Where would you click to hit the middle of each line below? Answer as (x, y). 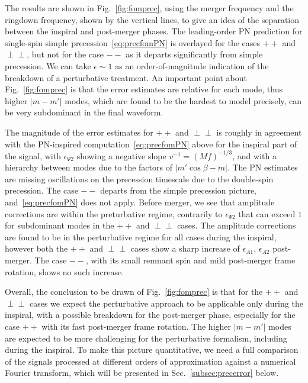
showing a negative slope (121, 155)
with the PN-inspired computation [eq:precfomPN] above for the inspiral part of (151, 144)
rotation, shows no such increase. (65, 271)
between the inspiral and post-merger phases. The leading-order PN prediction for (154, 31)
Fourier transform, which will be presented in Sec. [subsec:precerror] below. (142, 373)
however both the (36, 248)
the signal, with (33, 155)
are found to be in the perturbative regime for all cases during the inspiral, (141, 236)
